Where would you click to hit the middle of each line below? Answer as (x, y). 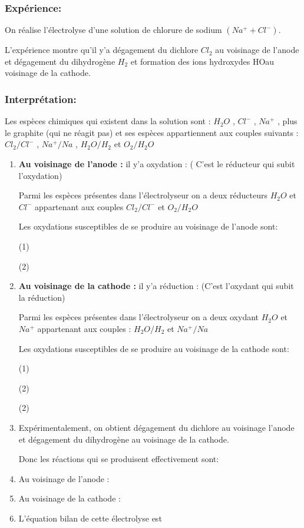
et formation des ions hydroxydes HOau (202, 61)
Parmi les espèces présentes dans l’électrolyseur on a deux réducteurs (143, 195)
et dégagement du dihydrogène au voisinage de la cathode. (124, 439)
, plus (288, 121)
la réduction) (42, 297)
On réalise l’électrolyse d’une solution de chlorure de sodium (113, 30)
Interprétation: (41, 99)
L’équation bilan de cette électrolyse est (90, 518)
